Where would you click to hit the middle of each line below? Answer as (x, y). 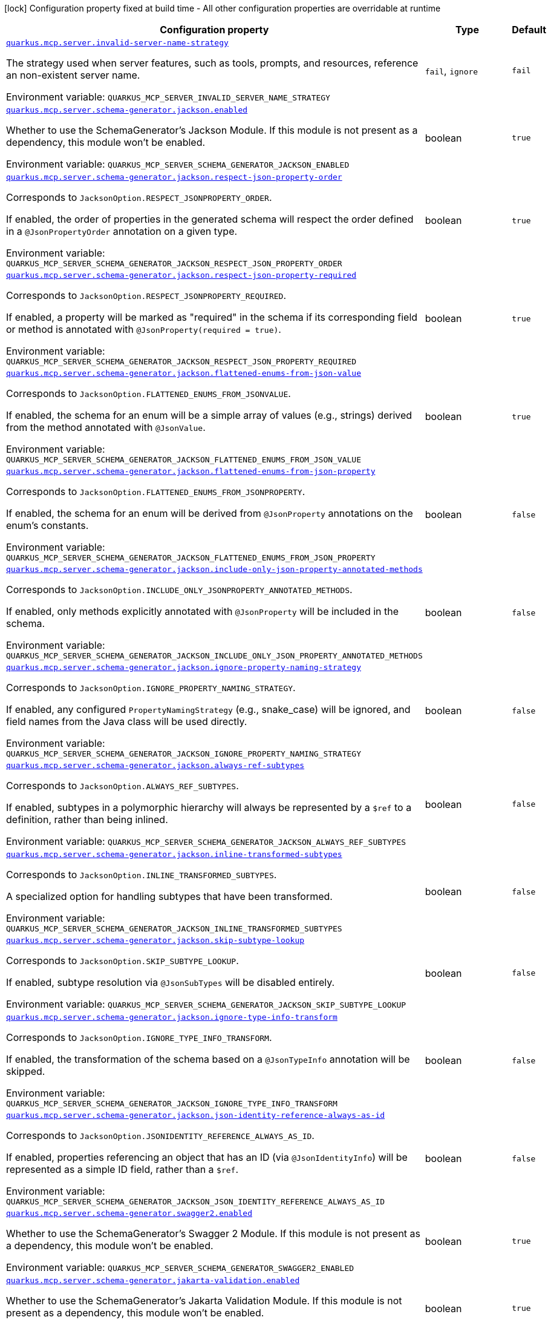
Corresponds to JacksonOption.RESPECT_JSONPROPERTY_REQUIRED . (146, 295)
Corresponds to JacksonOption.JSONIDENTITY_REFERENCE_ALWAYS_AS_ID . (160, 1135)
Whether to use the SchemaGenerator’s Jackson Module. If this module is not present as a (212, 130)
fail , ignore (452, 71)
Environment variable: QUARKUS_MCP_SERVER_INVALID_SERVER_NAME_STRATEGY (168, 97)
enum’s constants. (47, 525)
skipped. (26, 1071)
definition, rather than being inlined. (87, 819)
